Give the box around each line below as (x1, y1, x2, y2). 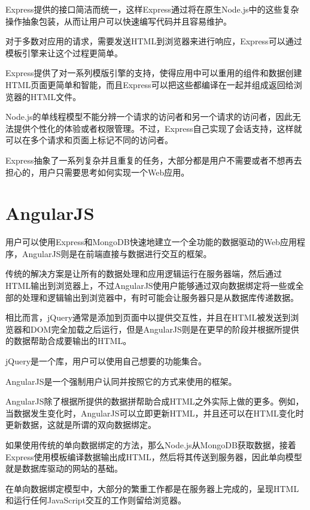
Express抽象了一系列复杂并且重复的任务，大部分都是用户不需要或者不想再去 (5, 153, 302, 166)
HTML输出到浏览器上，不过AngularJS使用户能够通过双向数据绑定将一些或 (5, 279, 296, 292)
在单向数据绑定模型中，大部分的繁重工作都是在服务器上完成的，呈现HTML (5, 482, 299, 494)
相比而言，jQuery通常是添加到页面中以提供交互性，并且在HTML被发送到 (5, 311, 291, 324)
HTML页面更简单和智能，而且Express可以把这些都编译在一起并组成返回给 (5, 78, 294, 90)
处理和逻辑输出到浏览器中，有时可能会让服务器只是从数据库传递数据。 (22, 291, 299, 303)
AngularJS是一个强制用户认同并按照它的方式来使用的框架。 (5, 375, 237, 387)
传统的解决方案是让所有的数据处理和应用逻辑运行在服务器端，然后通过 (5, 267, 282, 280)
